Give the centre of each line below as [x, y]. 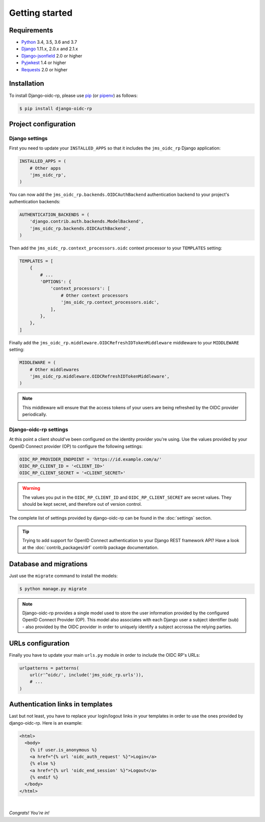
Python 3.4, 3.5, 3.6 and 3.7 [49, 42]
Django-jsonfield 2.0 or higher [52, 56]
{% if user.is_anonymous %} [64, 750]
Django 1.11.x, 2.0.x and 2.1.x [50, 49]
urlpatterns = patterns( [49, 668]
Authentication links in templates [61, 704]
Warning [31, 488]
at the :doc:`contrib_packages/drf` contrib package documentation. [91, 547]
